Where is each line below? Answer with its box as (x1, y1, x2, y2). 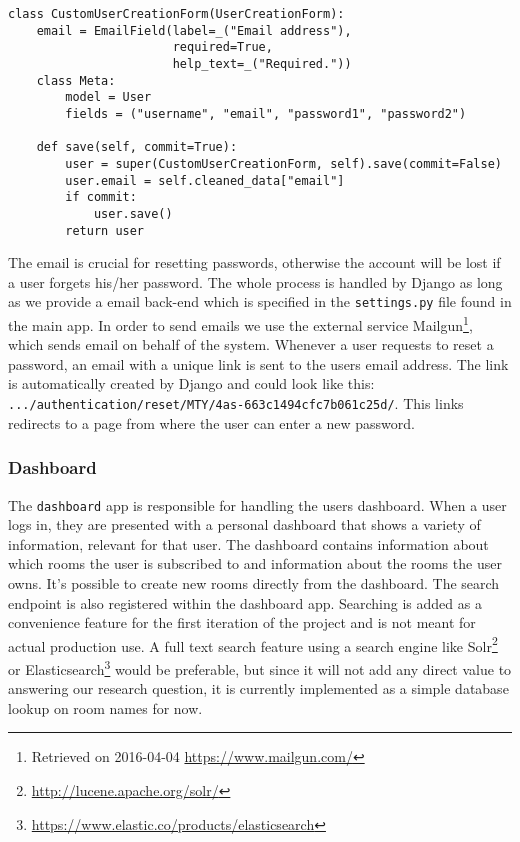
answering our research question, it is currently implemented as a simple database (8, 678, 509, 699)
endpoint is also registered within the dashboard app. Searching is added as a (8, 592, 482, 613)
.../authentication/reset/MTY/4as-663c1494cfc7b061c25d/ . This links (8, 393, 464, 414)
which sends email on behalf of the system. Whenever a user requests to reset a (8, 334, 494, 355)
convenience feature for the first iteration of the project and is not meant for (8, 612, 476, 633)
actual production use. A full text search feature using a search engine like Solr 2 (8, 632, 498, 656)
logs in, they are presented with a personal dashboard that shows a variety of (8, 514, 481, 535)
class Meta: (36, 73, 116, 88)
